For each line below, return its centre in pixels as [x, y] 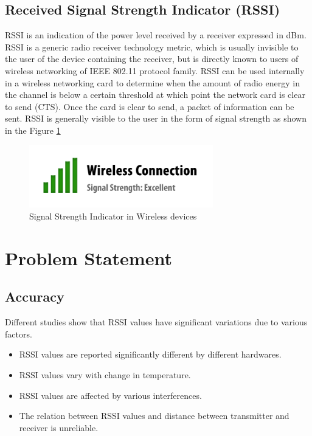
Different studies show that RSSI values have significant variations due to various [156, 322]
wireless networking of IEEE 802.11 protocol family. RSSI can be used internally [155, 70]
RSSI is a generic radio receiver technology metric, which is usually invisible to [152, 47]
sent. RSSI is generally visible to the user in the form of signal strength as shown [156, 118]
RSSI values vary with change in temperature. [105, 375]
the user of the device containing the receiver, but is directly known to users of [152, 59]
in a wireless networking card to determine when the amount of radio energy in [152, 82]
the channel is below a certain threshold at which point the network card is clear [155, 95]
